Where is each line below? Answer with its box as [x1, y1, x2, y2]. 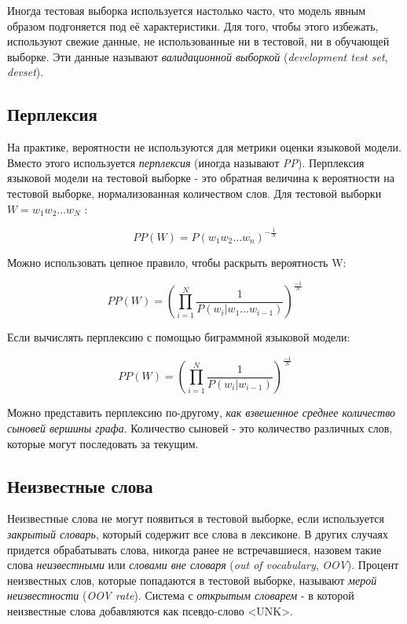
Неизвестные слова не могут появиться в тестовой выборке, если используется [7, 510, 385, 527]
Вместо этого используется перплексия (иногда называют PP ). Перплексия [7, 154, 365, 170]
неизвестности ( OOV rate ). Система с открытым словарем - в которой [7, 587, 354, 604]
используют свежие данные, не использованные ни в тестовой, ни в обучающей [7, 33, 390, 49]
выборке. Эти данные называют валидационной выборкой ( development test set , [7, 48, 388, 64]
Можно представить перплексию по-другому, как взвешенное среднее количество [7, 404, 396, 421]
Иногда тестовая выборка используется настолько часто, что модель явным [7, 2, 366, 18]
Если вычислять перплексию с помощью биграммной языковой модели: [7, 329, 350, 345]
